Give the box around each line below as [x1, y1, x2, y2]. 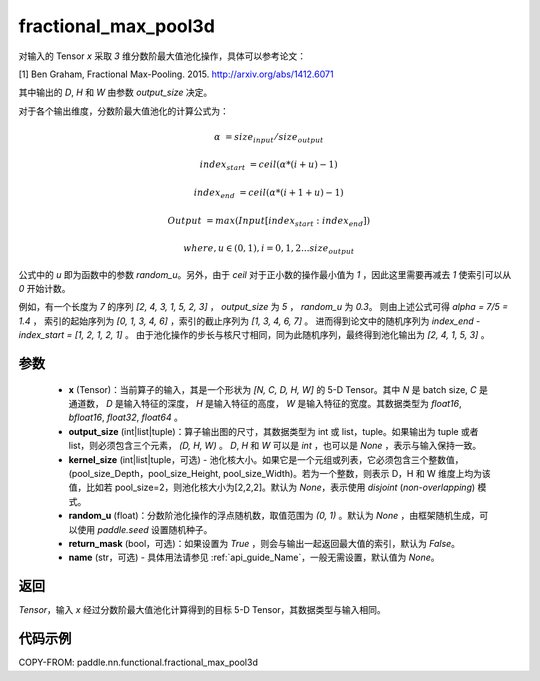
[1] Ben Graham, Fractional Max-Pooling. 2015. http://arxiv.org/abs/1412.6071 [18, 68, 334, 80]
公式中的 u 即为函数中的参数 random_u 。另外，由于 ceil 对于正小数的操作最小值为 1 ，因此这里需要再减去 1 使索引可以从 [18, 268, 512, 280]
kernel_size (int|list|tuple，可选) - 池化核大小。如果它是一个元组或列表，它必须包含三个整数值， [68, 453, 464, 465]
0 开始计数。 [18, 283, 71, 295]
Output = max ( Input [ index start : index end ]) [167, 215, 370, 229]
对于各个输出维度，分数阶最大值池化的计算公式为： [18, 105, 229, 117]
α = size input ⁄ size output [213, 131, 324, 145]
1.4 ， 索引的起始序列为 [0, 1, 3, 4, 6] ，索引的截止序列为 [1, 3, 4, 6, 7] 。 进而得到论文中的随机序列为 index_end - [18, 315, 481, 327]
